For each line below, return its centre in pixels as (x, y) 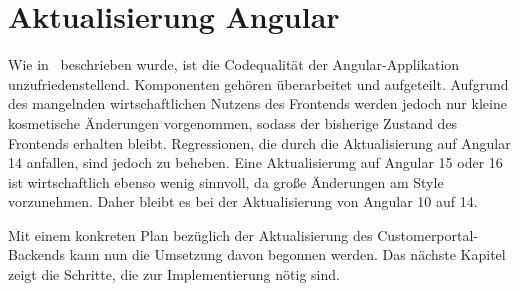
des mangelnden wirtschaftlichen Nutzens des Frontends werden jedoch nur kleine (257, 103)
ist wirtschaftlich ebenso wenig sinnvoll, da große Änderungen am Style (226, 181)
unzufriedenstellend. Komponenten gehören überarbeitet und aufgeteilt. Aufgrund (258, 83)
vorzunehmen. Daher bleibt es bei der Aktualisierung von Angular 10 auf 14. (243, 201)
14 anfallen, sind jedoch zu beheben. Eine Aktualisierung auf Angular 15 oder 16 (255, 162)
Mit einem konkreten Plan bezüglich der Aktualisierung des (190, 234)
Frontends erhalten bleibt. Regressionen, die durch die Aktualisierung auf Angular (259, 142)
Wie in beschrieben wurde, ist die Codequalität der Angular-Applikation (234, 64)
